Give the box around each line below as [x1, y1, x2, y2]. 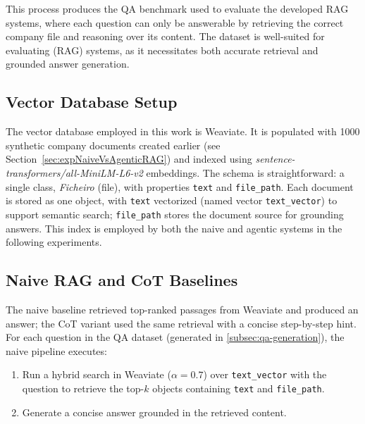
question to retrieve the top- [22, 380, 144, 395]
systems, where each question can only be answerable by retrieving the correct [6, 15, 344, 30]
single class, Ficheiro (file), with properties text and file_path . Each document [6, 179, 354, 194]
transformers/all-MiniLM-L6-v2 [6, 165, 143, 180]
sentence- [255, 151, 295, 166]
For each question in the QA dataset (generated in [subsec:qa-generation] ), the [6, 330, 345, 344]
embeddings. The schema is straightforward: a [146, 165, 345, 180]
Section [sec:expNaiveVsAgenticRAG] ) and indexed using [6, 151, 252, 166]
